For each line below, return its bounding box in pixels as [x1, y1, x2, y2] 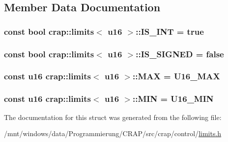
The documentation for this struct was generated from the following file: [4, 112, 222, 122]
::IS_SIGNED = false [136, 47, 224, 60]
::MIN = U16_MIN [133, 93, 214, 105]
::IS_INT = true [136, 25, 204, 37]
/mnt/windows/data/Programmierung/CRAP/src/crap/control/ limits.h [4, 128, 222, 139]
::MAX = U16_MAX [133, 70, 220, 82]
